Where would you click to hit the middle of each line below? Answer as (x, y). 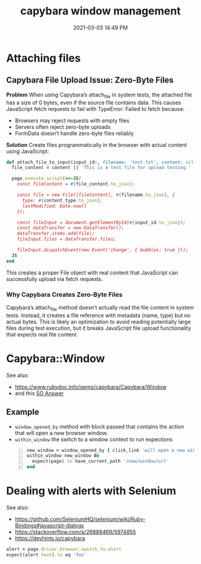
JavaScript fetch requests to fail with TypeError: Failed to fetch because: (95, 108)
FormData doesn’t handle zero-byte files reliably (74, 133)
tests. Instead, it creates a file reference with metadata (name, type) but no (98, 315)
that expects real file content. (42, 334)
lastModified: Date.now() (54, 206)
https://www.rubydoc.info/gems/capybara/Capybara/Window (91, 387)
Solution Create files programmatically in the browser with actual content (97, 144)
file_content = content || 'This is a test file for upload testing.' (101, 168)
